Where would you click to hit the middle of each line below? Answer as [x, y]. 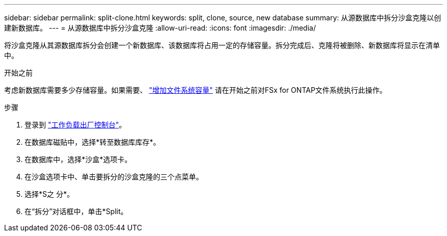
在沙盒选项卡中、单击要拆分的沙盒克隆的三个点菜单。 [114, 177]
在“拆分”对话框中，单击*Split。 [76, 211]
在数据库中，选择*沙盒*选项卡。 [78, 159]
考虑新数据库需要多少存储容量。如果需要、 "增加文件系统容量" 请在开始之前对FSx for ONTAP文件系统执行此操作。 [195, 90]
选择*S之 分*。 [49, 194]
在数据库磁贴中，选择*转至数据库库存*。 [93, 142]
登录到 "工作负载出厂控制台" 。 [75, 125]
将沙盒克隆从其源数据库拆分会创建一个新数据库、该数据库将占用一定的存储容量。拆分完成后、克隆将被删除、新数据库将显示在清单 [222, 45]
